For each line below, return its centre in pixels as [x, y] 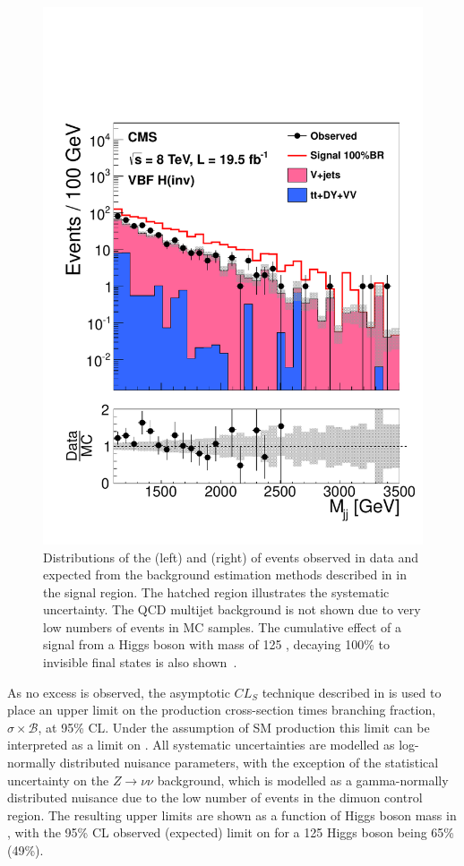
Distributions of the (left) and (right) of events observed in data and [231, 557]
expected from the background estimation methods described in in [225, 574]
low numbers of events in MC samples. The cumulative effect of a [223, 626]
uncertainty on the [58, 780]
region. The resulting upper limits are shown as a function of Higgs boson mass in [232, 815]
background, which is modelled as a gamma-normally [303, 780]
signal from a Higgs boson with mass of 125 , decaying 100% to [216, 644]
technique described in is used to [352, 692]
